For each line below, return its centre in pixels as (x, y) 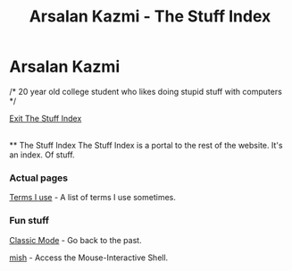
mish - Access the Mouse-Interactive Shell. (89, 258)
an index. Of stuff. (42, 155)
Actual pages (39, 178)
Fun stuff (29, 221)
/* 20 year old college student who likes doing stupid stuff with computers (146, 91)
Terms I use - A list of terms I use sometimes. (93, 198)
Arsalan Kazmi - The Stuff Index (150, 17)
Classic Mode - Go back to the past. (75, 240)
